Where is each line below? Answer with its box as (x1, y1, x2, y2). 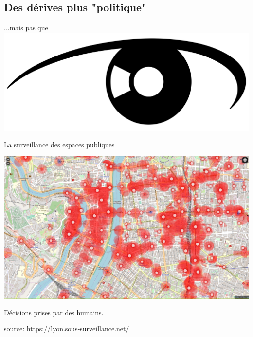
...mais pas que (4, 22, 48, 33)
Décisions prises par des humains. (4, 307, 104, 317)
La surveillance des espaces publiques (4, 139, 115, 149)
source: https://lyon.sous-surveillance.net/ (4, 323, 129, 334)
